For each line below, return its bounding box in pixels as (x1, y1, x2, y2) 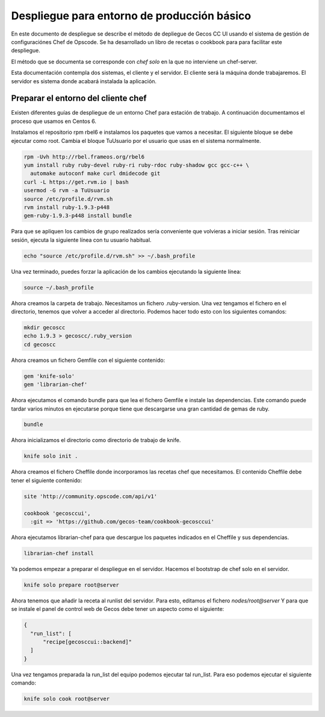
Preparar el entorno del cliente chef (11, 93, 147, 104)
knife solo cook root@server (23, 695, 110, 703)
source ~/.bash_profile (23, 284, 94, 291)
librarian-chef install (23, 549, 94, 557)
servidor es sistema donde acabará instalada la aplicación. (11, 77, 156, 84)
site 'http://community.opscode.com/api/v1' (23, 493, 158, 500)
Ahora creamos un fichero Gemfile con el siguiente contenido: (11, 356, 166, 364)
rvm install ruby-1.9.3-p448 (23, 204, 110, 210)
